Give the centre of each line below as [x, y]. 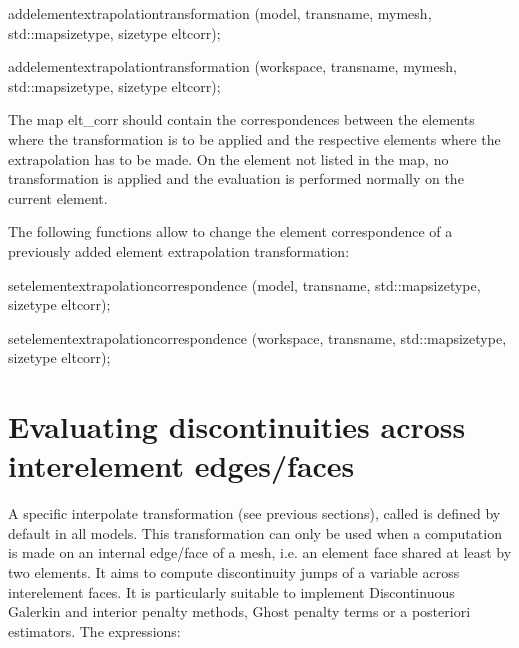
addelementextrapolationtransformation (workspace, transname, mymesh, [232, 66]
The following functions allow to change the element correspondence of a [230, 231]
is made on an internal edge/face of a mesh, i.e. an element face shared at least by [260, 552]
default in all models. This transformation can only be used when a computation [255, 532]
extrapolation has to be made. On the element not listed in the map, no [228, 158]
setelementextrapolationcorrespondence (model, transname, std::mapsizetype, [244, 284]
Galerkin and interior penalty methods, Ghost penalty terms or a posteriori [239, 611]
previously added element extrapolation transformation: [179, 250]
